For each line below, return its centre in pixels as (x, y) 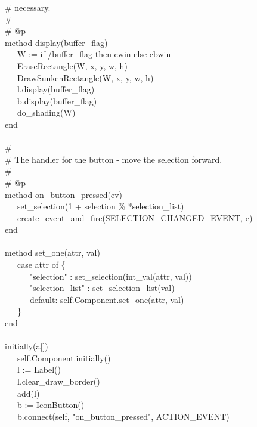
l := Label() (39, 369)
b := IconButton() (51, 405)
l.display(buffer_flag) (56, 89)
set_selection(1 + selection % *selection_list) (100, 206)
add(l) (28, 393)
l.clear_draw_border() (58, 381)
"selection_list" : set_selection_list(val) (102, 288)
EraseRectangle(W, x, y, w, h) (72, 65)
